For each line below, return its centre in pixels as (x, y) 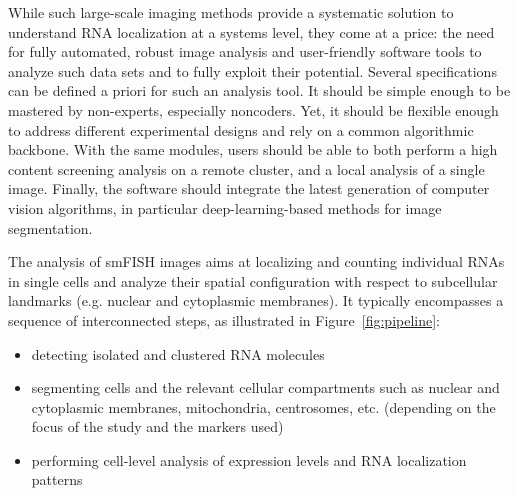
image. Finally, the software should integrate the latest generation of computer (249, 188)
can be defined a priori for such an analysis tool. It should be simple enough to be (259, 90)
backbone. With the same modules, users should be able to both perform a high (253, 149)
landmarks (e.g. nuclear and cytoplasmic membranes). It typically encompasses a (256, 300)
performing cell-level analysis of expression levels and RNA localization (249, 459)
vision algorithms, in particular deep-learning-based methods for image (225, 207)
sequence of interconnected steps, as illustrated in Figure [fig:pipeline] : (224, 319)
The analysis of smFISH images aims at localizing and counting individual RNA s (256, 261)
